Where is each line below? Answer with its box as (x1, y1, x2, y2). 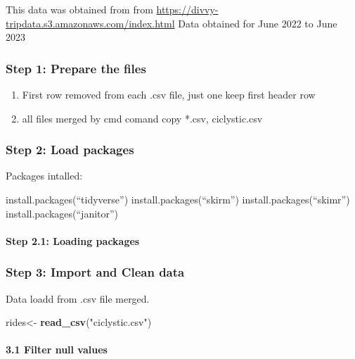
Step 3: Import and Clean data (6, 263, 185, 281)
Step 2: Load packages (6, 141, 134, 158)
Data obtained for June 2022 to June (178, 15, 337, 30)
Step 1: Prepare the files (6, 59, 146, 77)
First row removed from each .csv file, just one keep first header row (22, 87, 316, 101)
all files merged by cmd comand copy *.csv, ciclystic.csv (22, 111, 263, 125)
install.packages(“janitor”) (6, 206, 119, 220)
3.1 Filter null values (6, 342, 108, 357)
